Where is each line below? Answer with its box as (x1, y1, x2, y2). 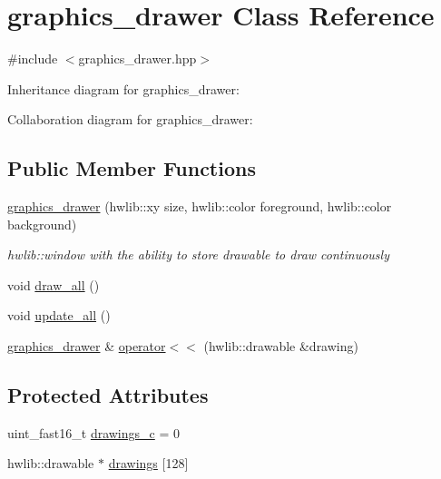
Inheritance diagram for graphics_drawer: (7, 79, 240, 98)
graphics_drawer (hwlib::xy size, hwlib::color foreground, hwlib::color (7, 197, 392, 216)
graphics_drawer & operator (7, 337, 166, 356)
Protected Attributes (7, 381, 209, 409)
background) (7, 214, 77, 233)
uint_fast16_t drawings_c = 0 (7, 423, 180, 442)
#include (7, 49, 58, 68)
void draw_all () (7, 275, 100, 294)
